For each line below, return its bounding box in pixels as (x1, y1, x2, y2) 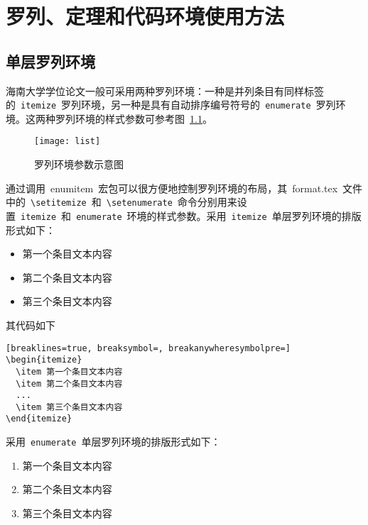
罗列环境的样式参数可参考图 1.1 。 (55, 111, 212, 126)
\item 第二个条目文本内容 (16, 378, 123, 389)
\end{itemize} (6, 414, 72, 424)
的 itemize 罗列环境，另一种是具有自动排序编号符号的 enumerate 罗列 (6, 97, 336, 112)
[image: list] (34, 136, 101, 147)
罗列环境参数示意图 (34, 157, 124, 172)
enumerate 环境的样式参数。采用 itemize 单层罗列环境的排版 (76, 208, 362, 223)
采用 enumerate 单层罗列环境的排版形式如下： (6, 434, 221, 449)
